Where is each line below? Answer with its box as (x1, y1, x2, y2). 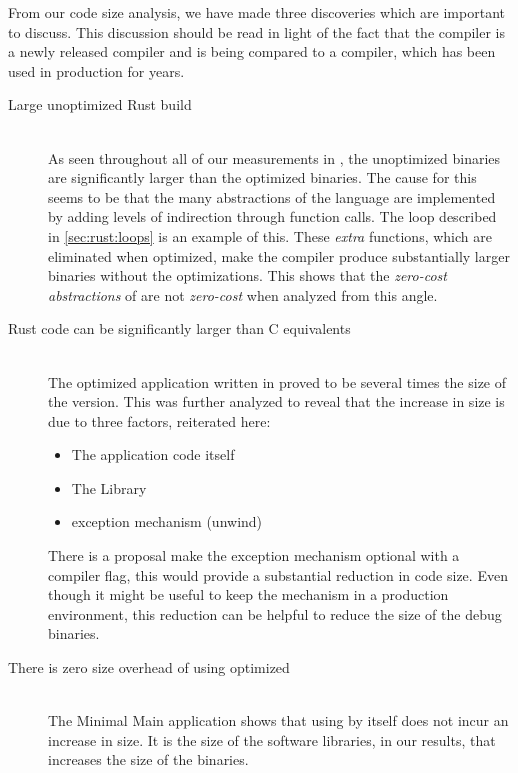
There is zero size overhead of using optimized (8, 657, 290, 678)
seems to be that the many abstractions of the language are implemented (48, 186, 496, 207)
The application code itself (71, 444, 235, 465)
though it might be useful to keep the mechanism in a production (48, 584, 449, 605)
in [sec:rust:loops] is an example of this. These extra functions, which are (48, 225, 492, 246)
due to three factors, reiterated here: (48, 410, 271, 431)
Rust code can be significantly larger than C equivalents (8, 318, 351, 339)
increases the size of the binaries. (48, 749, 249, 770)
